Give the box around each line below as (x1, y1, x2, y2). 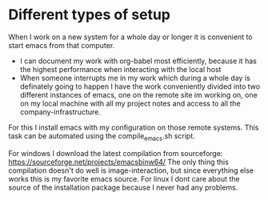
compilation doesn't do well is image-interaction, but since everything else (8, 166, 254, 175)
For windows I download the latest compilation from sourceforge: (8, 148, 223, 158)
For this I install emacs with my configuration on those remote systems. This (8, 122, 259, 132)
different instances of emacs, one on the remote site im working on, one (19, 90, 258, 99)
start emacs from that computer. (8, 40, 115, 50)
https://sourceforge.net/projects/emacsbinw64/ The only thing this (8, 157, 230, 166)
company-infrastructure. (19, 106, 102, 117)
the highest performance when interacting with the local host (19, 64, 222, 74)
